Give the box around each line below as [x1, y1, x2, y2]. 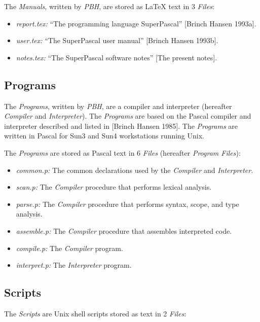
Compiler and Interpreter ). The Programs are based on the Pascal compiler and [4, 111, 251, 121]
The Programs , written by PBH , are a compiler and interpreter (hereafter [4, 100, 232, 111]
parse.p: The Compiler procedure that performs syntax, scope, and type [16, 198, 239, 209]
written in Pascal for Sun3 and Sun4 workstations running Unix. [4, 130, 204, 141]
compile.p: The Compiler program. [16, 242, 123, 253]
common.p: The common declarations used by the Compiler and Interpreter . [16, 164, 253, 175]
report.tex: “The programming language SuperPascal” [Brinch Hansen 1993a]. [16, 18, 256, 28]
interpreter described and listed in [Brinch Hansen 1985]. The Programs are [4, 120, 238, 131]
